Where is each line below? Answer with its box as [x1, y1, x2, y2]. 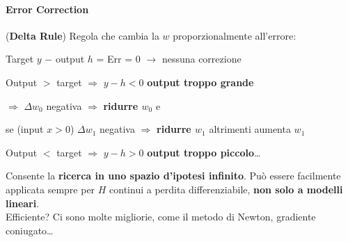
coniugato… [6, 223, 54, 237]
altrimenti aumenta [209, 122, 291, 136]
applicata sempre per [6, 181, 95, 196]
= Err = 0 [96, 51, 141, 66]
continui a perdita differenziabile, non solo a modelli [109, 181, 343, 196]
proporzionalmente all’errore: [173, 28, 296, 42]
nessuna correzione [161, 51, 242, 66]
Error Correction [6, 1, 89, 16]
